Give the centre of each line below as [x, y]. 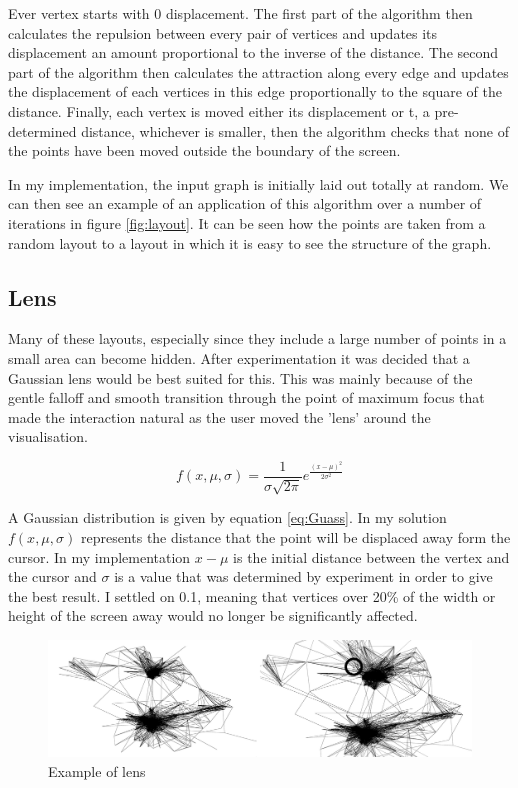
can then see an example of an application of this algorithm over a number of [245, 203]
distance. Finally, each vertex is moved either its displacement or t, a [219, 110]
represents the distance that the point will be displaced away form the [295, 536]
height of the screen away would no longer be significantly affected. [213, 615]
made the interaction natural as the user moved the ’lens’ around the [219, 416]
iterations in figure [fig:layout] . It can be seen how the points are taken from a [247, 222]
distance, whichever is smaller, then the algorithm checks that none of [295, 130]
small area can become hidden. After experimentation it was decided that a [239, 357]
